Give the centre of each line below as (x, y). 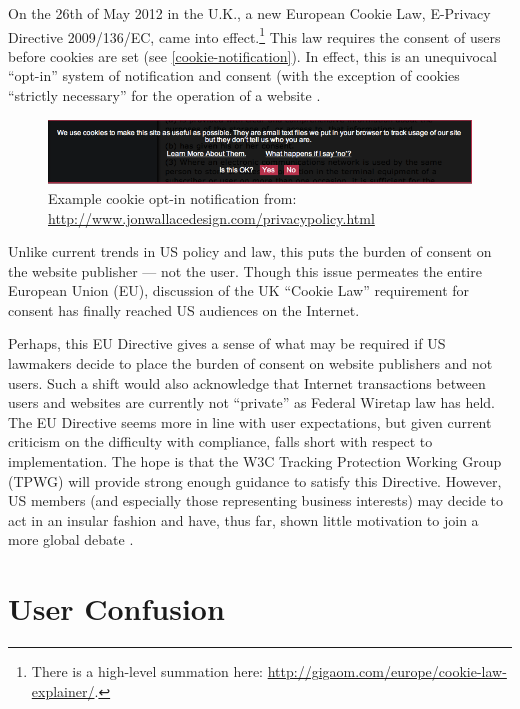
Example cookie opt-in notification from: (172, 197)
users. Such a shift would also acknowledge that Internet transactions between (247, 382)
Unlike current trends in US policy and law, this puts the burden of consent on (250, 251)
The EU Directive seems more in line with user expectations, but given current (250, 421)
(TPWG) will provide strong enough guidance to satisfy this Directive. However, (255, 480)
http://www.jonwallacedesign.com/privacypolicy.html (211, 217)
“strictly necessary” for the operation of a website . (164, 95)
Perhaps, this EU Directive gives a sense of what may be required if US (227, 343)
